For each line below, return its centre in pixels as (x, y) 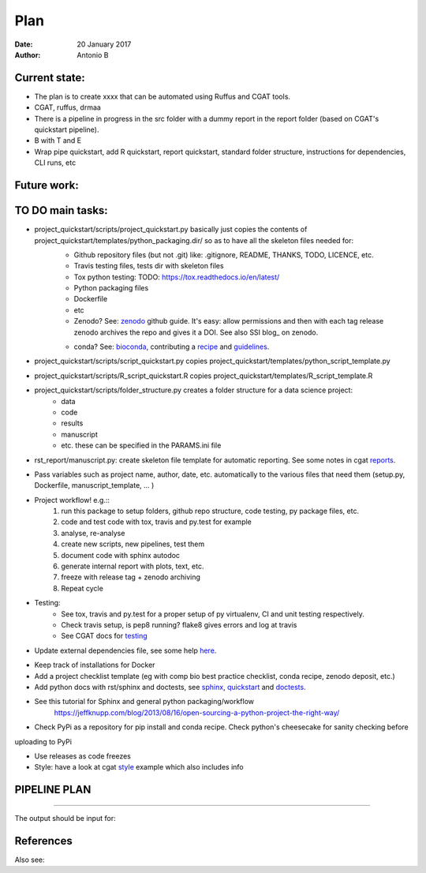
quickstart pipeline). (67, 129)
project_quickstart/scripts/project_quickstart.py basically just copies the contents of (171, 230)
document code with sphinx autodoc (121, 555)
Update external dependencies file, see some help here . (125, 650)
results (72, 423)
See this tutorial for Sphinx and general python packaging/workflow (144, 702)
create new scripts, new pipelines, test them (133, 544)
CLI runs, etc (55, 163)
